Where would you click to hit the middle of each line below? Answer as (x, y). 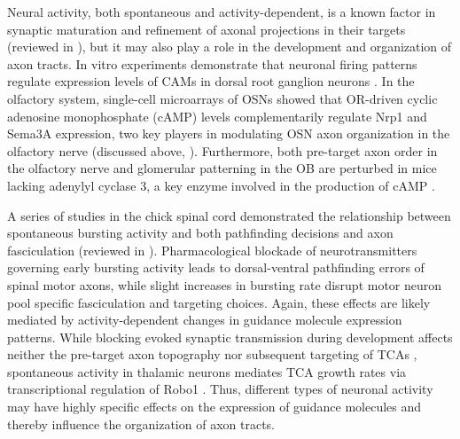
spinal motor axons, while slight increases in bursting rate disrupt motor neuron (225, 284)
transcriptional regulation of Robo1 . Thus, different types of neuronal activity (220, 389)
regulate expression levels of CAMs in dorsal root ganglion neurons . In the (211, 81)
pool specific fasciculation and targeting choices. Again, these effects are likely (219, 302)
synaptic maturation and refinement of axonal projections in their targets (207, 29)
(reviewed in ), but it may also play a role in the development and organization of (230, 47)
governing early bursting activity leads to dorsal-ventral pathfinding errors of (216, 267)
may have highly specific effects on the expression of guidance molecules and (214, 407)
